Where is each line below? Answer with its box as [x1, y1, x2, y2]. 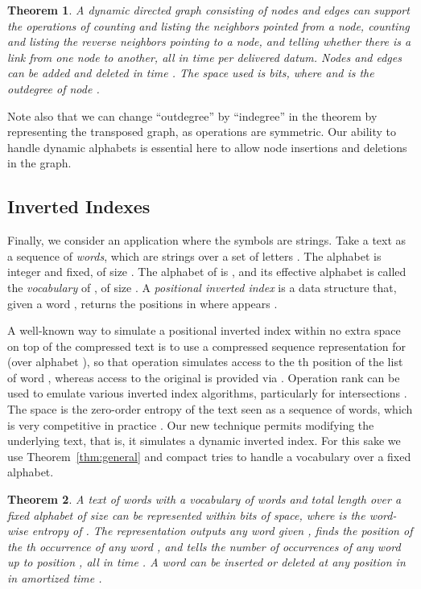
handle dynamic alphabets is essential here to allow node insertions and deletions [7, 138, 407, 155]
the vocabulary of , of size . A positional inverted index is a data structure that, [7, 278, 397, 295]
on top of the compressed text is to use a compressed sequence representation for [7, 337, 407, 354]
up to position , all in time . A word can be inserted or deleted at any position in [7, 554, 406, 570]
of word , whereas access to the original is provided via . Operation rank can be [7, 369, 400, 385]
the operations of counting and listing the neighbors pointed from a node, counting [7, 17, 410, 34]
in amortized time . [7, 570, 102, 587]
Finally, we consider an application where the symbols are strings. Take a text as [7, 232, 407, 249]
